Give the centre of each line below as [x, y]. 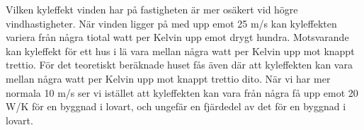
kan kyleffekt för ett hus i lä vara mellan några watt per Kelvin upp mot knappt [180, 51]
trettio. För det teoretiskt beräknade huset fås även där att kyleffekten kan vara [179, 65]
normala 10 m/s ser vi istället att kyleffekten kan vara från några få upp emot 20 [182, 92]
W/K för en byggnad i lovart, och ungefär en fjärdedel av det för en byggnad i [176, 106]
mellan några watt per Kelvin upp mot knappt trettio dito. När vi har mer [168, 78]
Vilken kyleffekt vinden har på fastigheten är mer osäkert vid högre [152, 9]
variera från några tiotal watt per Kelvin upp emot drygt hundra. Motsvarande [177, 37]
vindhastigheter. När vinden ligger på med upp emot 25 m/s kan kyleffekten [171, 23]
